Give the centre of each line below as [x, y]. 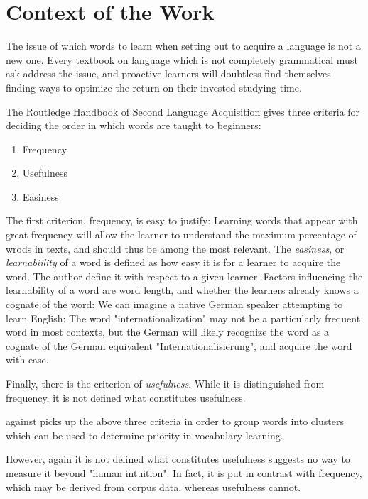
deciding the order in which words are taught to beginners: [134, 125]
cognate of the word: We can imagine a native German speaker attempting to [174, 304]
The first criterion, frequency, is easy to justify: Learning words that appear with [182, 220]
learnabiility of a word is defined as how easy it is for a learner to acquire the [173, 262]
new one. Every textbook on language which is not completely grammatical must [182, 59]
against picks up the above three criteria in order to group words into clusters [175, 421]
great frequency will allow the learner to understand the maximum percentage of [181, 235]
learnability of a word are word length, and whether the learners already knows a [182, 290]
